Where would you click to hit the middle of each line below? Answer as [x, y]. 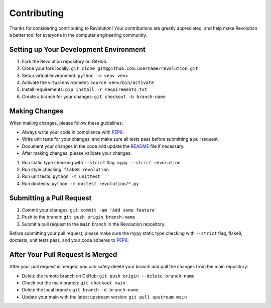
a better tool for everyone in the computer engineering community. [78, 35]
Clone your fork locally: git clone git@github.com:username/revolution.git [110, 68]
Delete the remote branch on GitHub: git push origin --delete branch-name [108, 276]
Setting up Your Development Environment [77, 49]
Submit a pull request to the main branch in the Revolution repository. [94, 224]
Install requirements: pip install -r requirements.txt [85, 89]
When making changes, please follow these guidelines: [66, 123]
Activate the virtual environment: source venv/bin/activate [88, 82]
